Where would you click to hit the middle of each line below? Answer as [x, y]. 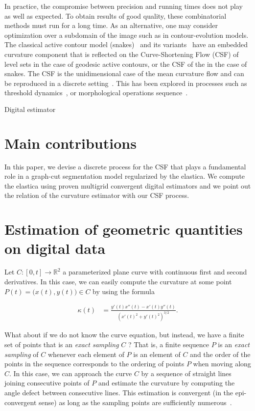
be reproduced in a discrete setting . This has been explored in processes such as [126, 83]
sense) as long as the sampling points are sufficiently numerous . [135, 402]
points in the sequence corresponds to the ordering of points [94, 364]
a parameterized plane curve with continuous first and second [155, 272]
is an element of [157, 354]
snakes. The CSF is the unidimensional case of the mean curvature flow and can [124, 73]
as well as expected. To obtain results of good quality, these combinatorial [116, 15]
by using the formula [124, 291]
